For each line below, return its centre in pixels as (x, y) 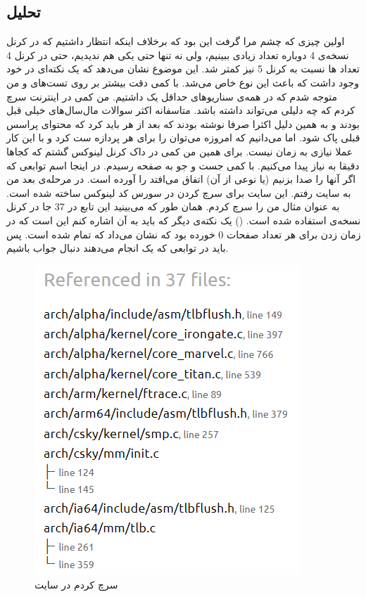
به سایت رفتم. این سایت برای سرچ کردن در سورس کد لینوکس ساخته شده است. (179, 192)
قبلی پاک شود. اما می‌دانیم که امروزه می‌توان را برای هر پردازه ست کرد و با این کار (183, 137)
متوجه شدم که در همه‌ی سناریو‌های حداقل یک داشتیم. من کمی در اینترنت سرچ (172, 96)
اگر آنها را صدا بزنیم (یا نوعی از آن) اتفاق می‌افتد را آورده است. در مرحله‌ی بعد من (181, 179)
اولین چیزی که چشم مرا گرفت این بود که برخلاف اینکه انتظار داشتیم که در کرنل (176, 41)
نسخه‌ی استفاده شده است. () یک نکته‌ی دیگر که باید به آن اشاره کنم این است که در (184, 220)
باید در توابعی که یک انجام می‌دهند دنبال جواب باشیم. (118, 248)
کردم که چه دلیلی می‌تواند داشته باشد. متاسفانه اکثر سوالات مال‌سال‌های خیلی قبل (181, 110)
